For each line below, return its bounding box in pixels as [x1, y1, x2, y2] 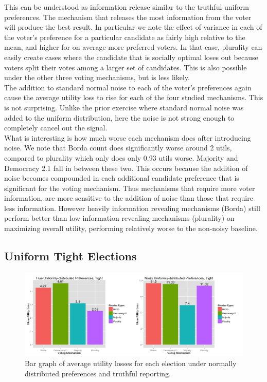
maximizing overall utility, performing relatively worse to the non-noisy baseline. [4, 223, 258, 234]
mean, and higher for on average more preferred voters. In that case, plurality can [4, 42, 262, 52]
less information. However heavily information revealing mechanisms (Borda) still [4, 202, 260, 213]
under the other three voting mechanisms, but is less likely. [4, 72, 190, 83]
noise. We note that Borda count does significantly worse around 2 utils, [4, 142, 232, 153]
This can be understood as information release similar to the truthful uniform [4, 2, 249, 12]
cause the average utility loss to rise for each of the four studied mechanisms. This [4, 92, 263, 103]
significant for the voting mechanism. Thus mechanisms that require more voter [4, 182, 255, 193]
